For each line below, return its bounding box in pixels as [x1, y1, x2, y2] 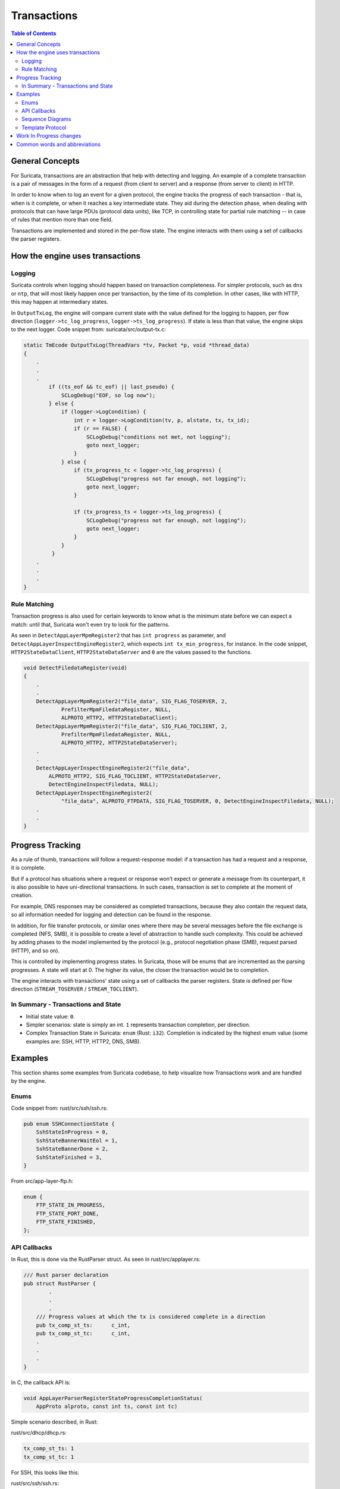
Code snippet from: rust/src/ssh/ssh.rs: [11, 1105, 108, 1112]
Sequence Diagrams [21, 116, 71, 123]
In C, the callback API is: [11, 1379, 71, 1386]
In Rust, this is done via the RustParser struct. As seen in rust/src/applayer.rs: [11, 1256, 201, 1263]
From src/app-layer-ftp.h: [11, 1178, 74, 1185]
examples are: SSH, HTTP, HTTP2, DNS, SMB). [26, 1038, 141, 1045]
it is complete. [11, 864, 46, 871]
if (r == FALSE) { [73, 425, 127, 432]
